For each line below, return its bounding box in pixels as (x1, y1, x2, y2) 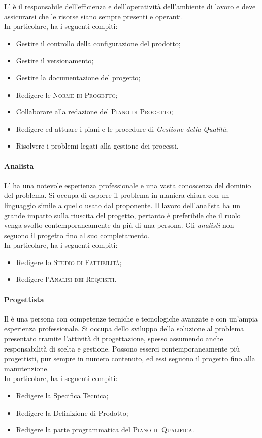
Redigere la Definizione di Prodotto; (16, 407, 128, 418)
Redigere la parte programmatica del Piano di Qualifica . (16, 424, 194, 435)
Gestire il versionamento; (16, 55, 94, 66)
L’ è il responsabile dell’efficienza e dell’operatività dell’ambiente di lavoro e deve (4, 1, 256, 11)
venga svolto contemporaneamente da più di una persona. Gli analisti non (4, 220, 234, 230)
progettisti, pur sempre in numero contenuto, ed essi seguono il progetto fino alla (4, 353, 255, 364)
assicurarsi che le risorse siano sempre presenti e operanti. (4, 11, 183, 21)
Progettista (4, 294, 44, 304)
